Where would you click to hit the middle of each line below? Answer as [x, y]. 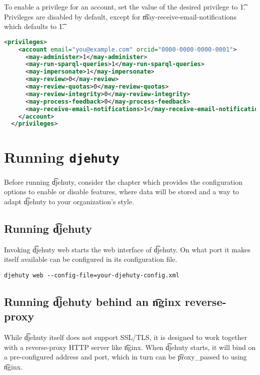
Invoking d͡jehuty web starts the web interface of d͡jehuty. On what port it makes [127, 249]
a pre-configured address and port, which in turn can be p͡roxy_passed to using [125, 357]
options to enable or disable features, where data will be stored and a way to [121, 192]
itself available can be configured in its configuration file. [91, 259]
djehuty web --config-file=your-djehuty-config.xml [92, 275]
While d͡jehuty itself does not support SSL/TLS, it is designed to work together [126, 337]
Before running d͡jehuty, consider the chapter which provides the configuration [123, 181]
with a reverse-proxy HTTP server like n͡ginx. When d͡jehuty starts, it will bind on [130, 347]
